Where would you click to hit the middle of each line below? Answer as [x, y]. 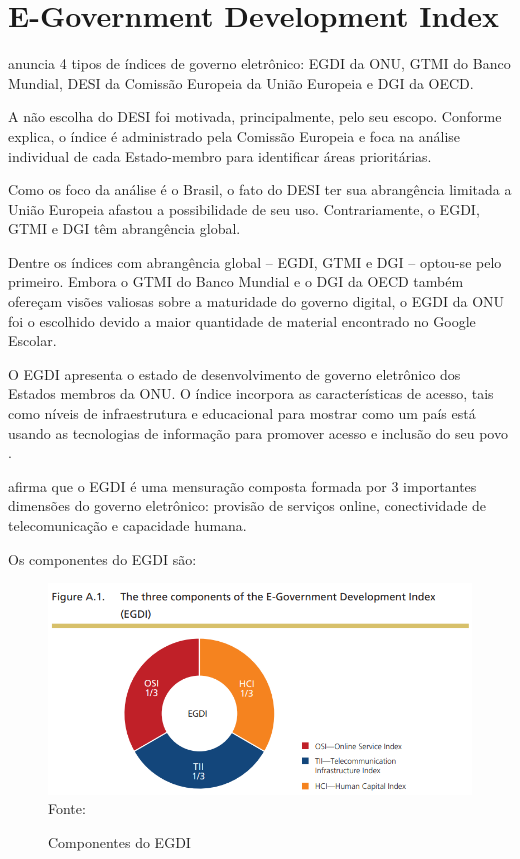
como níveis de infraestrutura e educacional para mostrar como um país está [242, 413]
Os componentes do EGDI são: [102, 558]
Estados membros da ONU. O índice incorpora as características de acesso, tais [251, 393]
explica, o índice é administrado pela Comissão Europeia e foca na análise [234, 135]
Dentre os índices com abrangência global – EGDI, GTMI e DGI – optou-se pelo [255, 261]
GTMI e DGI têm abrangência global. [124, 228]
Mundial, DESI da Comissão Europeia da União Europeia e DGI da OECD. [241, 82]
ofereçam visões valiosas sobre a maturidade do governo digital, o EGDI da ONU [256, 301]
